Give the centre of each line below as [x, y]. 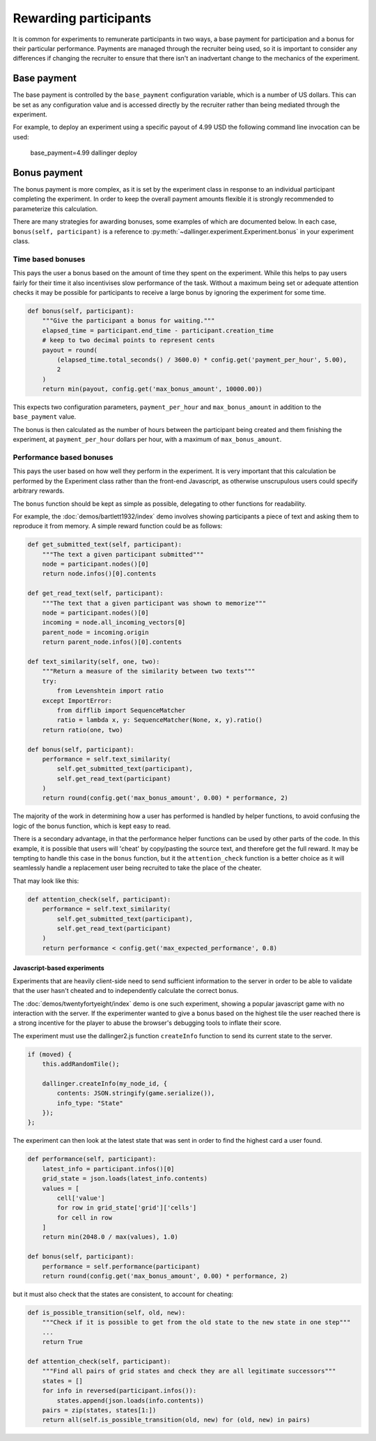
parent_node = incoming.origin [95, 632]
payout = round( [70, 350]
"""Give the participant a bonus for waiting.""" [128, 321]
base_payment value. [45, 417]
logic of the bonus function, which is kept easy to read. [92, 826]
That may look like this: [46, 881]
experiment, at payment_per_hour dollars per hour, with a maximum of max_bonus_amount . [147, 440]
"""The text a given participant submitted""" [123, 554]
